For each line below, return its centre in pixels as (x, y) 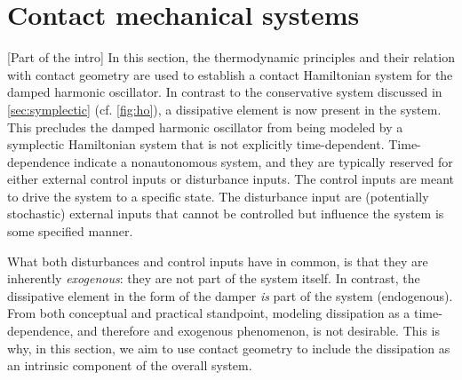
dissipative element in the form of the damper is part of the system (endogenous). (230, 295)
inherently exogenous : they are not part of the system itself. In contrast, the (214, 278)
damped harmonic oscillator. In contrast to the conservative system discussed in (225, 92)
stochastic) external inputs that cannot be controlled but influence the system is (226, 214)
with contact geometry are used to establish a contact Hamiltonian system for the (230, 74)
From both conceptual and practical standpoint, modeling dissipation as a (209, 313)
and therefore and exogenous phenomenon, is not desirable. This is (259, 331)
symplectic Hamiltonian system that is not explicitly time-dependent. (196, 144)
